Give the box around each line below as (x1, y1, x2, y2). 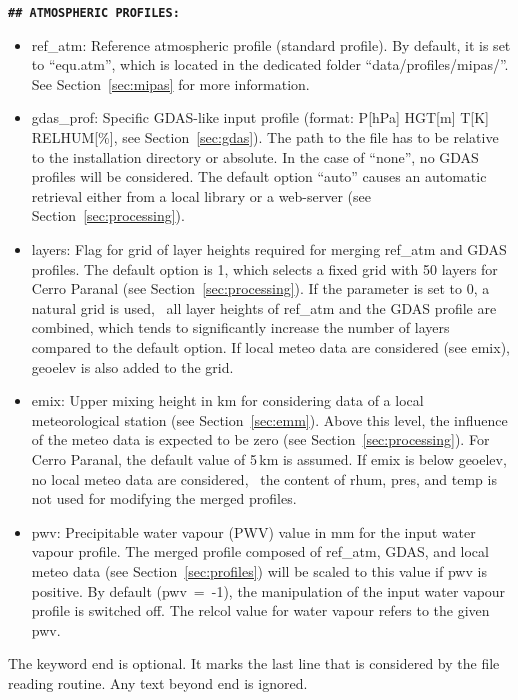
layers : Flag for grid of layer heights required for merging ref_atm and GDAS (31, 239, 507, 259)
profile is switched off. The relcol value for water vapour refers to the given (31, 600, 490, 621)
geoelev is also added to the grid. (31, 356, 234, 377)
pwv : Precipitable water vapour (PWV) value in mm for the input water (31, 521, 476, 542)
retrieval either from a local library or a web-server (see (31, 185, 371, 206)
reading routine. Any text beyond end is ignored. (8, 672, 308, 693)
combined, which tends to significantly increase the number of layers (31, 317, 450, 338)
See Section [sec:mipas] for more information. (31, 73, 310, 94)
